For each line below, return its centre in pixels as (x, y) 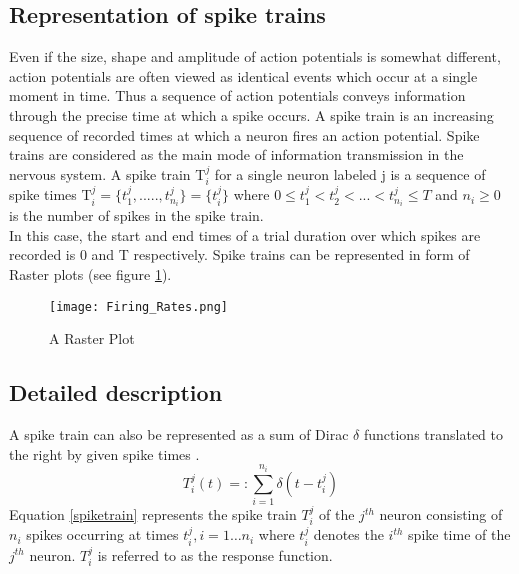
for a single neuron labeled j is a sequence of (350, 173)
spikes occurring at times (102, 534)
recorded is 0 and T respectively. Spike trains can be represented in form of (239, 254)
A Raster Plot (92, 338)
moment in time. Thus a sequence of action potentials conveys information (237, 95)
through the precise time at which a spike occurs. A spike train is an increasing (251, 114)
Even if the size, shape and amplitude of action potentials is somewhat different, (255, 56)
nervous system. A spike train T (107, 173)
